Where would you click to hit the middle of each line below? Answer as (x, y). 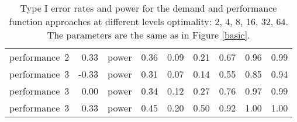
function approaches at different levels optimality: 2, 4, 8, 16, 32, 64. (148, 21)
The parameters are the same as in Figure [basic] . (148, 35)
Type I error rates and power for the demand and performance (148, 8)
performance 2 (39, 57)
